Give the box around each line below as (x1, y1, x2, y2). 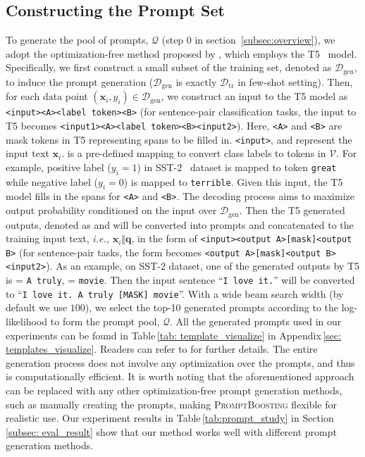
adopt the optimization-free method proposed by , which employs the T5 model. (6, 46, 357, 61)
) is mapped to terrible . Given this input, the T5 (123, 174, 343, 189)
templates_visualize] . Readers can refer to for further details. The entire (6, 342, 318, 356)
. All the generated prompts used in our (169, 314, 342, 329)
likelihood (6, 314, 48, 329)
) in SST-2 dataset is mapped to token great (137, 159, 337, 174)
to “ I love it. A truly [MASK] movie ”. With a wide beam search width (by (6, 286, 344, 301)
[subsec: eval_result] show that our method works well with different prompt (6, 424, 337, 439)
